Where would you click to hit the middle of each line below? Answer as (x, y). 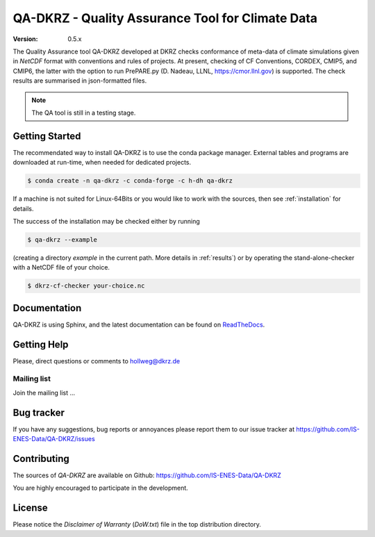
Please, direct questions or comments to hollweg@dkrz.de (97, 361)
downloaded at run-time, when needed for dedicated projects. (102, 163)
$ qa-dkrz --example (62, 239)
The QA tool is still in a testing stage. (84, 113)
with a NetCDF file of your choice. (61, 267)
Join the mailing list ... (44, 393)
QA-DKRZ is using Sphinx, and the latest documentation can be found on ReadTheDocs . (139, 324)
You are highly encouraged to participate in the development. (101, 488)
